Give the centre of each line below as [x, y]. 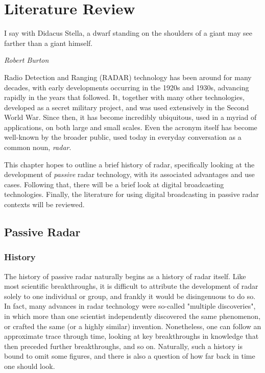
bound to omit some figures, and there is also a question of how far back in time [130, 356]
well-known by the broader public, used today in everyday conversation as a [123, 137]
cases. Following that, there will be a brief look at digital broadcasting [114, 184]
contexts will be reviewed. [44, 204]
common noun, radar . [38, 147]
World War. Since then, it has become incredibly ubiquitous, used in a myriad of [130, 117]
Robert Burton [27, 60]
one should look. [30, 366]
